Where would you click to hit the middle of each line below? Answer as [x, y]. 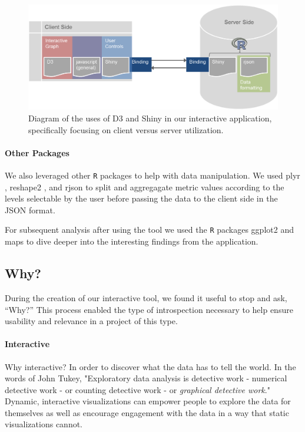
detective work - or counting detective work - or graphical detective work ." [137, 389]
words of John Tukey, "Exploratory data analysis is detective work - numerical [146, 378]
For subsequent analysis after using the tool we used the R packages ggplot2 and [149, 230]
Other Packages [37, 152]
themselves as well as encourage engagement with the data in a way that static [147, 412]
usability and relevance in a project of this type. [91, 321]
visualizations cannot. [44, 424]
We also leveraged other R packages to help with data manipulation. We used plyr [152, 175]
